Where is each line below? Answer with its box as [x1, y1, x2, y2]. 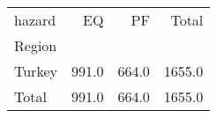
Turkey [14, 61, 57, 81]
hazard [14, 10, 56, 30]
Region [14, 35, 57, 55]
